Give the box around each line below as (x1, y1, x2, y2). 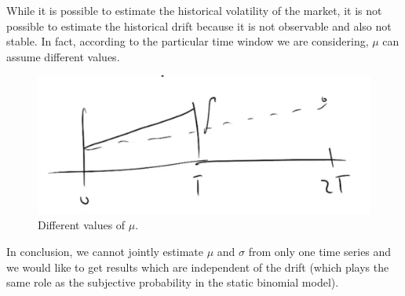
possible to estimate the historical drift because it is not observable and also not (6, 17, 392, 34)
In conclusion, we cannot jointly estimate (6, 243, 203, 259)
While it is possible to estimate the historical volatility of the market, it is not (6, 2, 382, 18)
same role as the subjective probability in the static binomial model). (6, 274, 339, 291)
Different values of (38, 217, 126, 233)
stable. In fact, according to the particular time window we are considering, (6, 33, 369, 49)
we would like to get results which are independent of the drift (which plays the (6, 258, 389, 275)
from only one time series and (248, 243, 392, 259)
